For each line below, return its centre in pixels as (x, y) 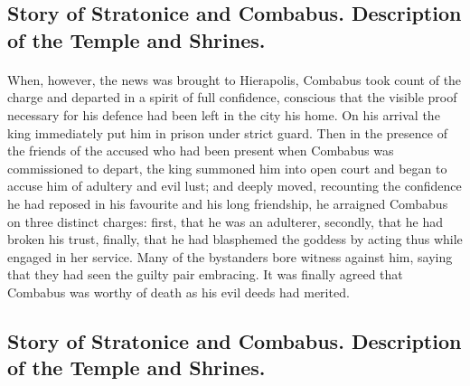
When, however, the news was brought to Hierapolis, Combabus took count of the (235, 79)
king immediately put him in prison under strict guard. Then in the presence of (227, 132)
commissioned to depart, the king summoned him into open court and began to (227, 168)
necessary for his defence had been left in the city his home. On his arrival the (224, 114)
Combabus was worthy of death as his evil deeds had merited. (179, 292)
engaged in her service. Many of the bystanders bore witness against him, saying (230, 256)
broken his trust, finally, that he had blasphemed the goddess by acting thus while (235, 239)
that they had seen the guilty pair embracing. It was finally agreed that (205, 274)
